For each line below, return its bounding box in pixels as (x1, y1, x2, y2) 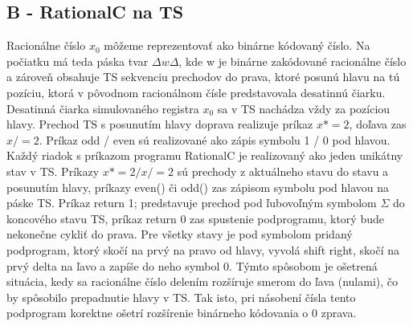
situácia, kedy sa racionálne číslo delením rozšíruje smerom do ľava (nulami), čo (6, 273, 399, 290)
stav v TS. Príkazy (6, 162, 100, 179)
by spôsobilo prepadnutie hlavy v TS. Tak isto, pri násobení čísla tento (6, 288, 356, 305)
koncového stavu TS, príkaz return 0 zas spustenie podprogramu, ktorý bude (6, 210, 384, 226)
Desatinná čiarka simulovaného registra (6, 100, 199, 116)
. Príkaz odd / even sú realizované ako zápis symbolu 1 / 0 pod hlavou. (39, 131, 391, 148)
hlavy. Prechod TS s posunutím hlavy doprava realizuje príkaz (6, 116, 313, 132)
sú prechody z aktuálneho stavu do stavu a (177, 162, 389, 179)
